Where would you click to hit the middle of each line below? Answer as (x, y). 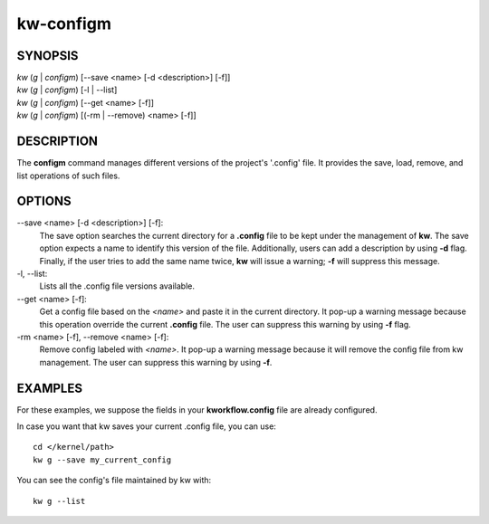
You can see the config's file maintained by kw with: (114, 481)
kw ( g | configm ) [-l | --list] (67, 90)
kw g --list (59, 501)
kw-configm (64, 24)
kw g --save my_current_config (102, 460)
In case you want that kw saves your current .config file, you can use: (146, 426)
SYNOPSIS (48, 56)
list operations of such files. (68, 176)
